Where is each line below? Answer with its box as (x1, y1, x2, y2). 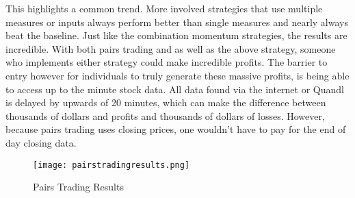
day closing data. (5, 135, 77, 149)
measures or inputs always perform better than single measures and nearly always (5, 14, 348, 29)
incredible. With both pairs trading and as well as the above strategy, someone (5, 41, 336, 55)
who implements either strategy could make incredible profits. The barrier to (5, 55, 328, 69)
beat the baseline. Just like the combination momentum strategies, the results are (5, 28, 347, 42)
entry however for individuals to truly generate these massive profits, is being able (5, 68, 350, 82)
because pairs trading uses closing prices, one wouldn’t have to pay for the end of (5, 122, 346, 136)
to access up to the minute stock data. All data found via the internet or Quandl (5, 82, 344, 96)
